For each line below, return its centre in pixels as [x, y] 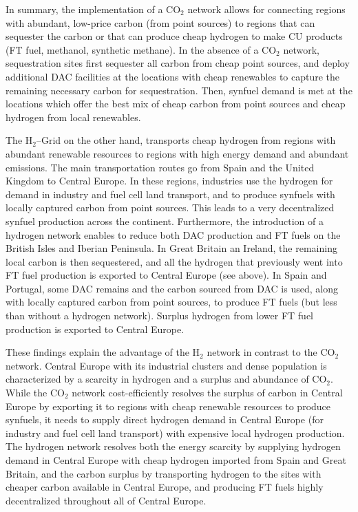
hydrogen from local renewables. [73, 117]
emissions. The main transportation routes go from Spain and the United [160, 167]
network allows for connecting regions [266, 9]
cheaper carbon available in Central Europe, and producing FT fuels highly [165, 487]
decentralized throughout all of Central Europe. [106, 500]
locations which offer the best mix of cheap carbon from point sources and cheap [176, 104]
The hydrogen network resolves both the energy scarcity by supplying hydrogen [173, 446]
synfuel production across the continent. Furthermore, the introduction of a [165, 221]
